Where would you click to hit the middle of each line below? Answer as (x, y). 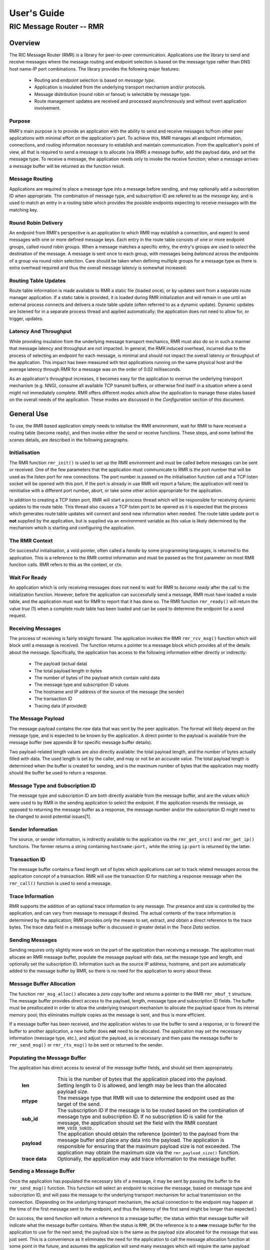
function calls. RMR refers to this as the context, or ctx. (66, 564)
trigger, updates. (26, 318)
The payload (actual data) (61, 664)
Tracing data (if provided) (60, 705)
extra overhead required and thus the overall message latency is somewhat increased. (98, 267)
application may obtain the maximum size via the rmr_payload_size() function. (148, 1152)
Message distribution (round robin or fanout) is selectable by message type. (112, 94)
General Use (29, 414)
